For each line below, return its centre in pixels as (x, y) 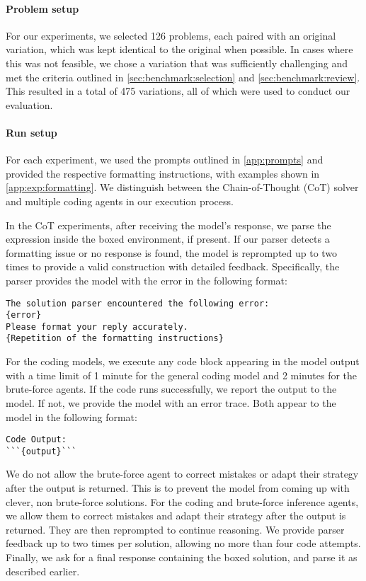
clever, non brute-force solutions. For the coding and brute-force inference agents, (182, 501)
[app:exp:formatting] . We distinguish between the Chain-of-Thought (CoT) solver (182, 187)
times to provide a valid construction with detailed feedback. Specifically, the (173, 266)
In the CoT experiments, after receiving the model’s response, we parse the (168, 225)
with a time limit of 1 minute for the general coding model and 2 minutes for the (182, 375)
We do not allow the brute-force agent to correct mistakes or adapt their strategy (182, 474)
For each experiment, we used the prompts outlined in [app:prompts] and (165, 160)
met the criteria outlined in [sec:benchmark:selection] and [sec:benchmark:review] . (183, 77)
